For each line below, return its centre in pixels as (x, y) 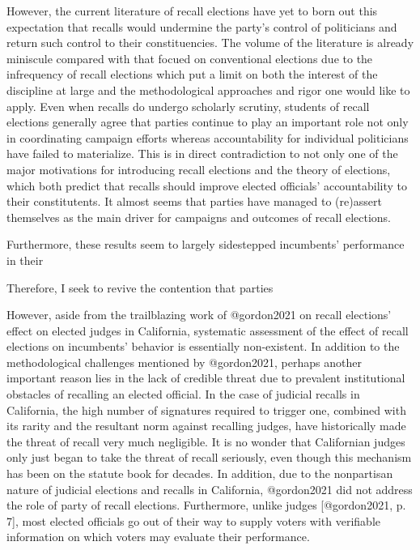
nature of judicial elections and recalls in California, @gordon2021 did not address (210, 489)
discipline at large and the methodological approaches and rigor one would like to (208, 90)
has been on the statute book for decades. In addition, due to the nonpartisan (200, 473)
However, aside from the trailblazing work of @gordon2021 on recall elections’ (199, 315)
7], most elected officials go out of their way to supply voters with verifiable (193, 520)
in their (25, 260)
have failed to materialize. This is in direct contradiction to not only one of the (202, 153)
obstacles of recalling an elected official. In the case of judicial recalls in (183, 394)
